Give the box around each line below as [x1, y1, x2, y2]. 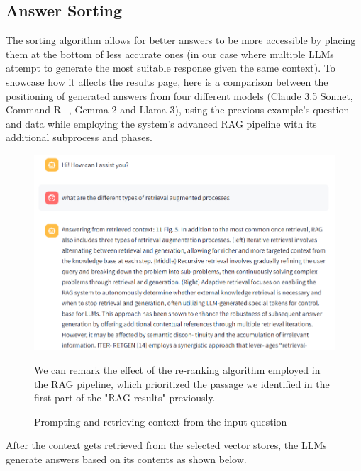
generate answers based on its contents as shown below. [6, 451, 247, 466]
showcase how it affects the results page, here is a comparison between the [6, 74, 328, 89]
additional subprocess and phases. [6, 130, 152, 145]
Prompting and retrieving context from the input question [34, 414, 287, 428]
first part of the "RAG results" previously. [34, 390, 216, 405]
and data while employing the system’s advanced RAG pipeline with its [6, 116, 317, 131]
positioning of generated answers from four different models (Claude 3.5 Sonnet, [6, 88, 353, 103]
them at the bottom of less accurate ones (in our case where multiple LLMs [6, 46, 334, 61]
